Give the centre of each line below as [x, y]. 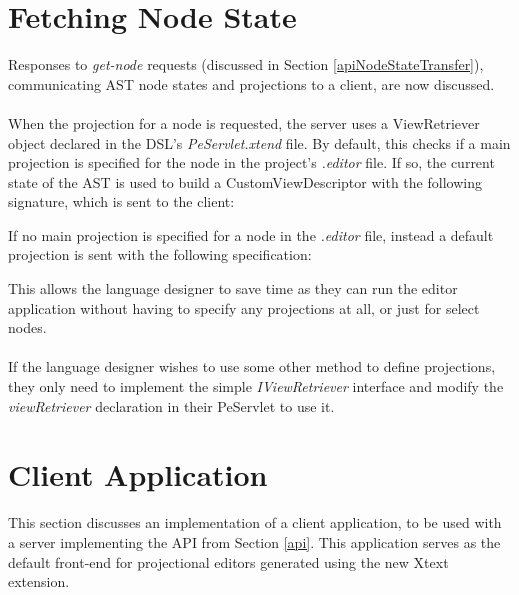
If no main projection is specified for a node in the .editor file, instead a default [251, 234]
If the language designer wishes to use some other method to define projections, [252, 366]
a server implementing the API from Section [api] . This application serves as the [254, 541]
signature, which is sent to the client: [121, 201]
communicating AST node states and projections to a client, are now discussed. [251, 83]
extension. [39, 581]
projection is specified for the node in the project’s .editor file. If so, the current [251, 162]
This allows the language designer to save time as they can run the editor [233, 288]
